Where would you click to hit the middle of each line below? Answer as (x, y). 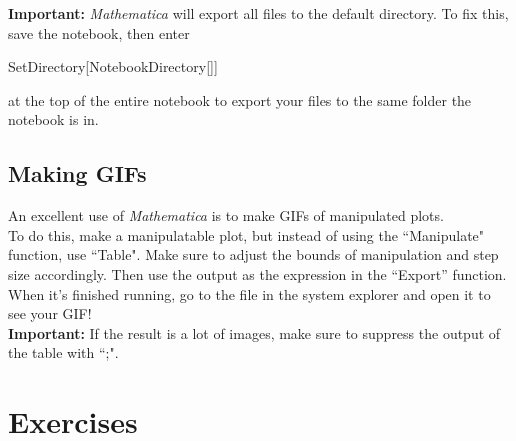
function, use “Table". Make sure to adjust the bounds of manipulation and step (253, 254)
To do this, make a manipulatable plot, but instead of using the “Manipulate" (246, 234)
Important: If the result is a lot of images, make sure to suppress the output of (254, 332)
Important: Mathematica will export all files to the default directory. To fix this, (258, 13)
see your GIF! (50, 313)
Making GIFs (77, 173)
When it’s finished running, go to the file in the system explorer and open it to (249, 293)
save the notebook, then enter (99, 32)
